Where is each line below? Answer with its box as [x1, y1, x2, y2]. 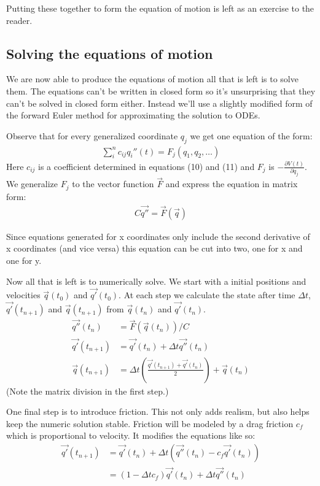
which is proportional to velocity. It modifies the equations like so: [6, 429, 256, 442]
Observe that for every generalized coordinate [6, 129, 178, 142]
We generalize [6, 177, 58, 190]
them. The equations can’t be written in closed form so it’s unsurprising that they [6, 84, 316, 97]
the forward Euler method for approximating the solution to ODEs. [6, 109, 260, 121]
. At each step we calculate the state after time [119, 288, 295, 301]
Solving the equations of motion [6, 44, 213, 63]
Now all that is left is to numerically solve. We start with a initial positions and [6, 274, 306, 287]
